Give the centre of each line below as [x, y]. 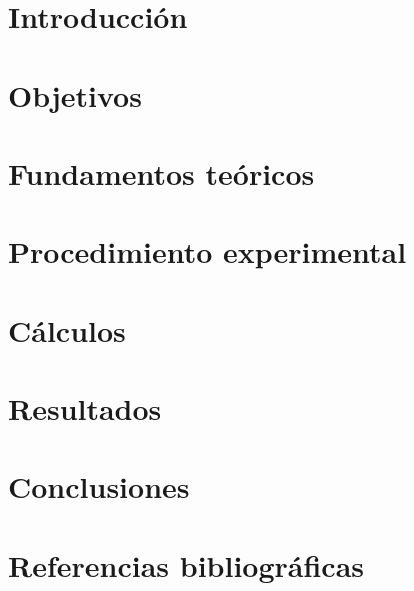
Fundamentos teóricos [161, 172]
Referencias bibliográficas [186, 564]
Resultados [85, 408]
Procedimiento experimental [207, 251]
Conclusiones [99, 486]
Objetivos [75, 94]
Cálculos [67, 329]
